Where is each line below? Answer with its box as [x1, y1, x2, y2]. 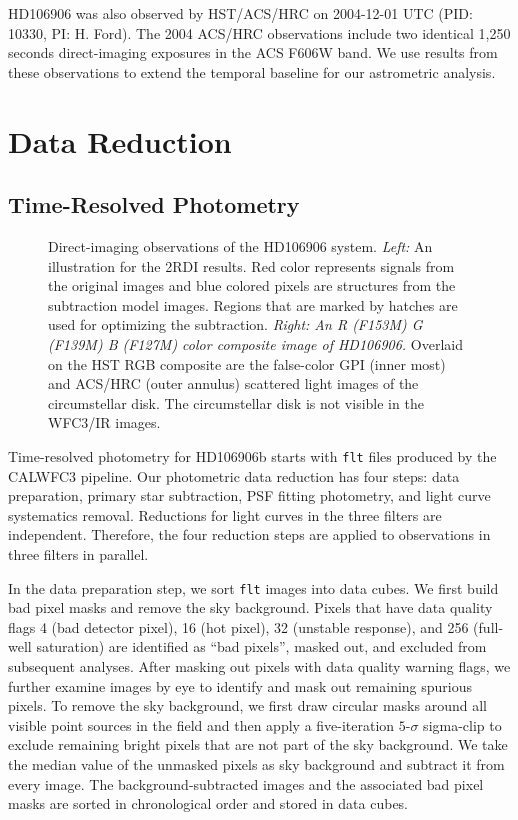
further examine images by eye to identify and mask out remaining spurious [8, 675, 473, 696]
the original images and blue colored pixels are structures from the [48, 275, 456, 296]
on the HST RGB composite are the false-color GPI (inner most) [48, 353, 446, 374]
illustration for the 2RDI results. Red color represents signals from [48, 255, 455, 276]
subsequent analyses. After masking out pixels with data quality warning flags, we [8, 655, 511, 676]
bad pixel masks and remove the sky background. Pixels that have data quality [8, 597, 493, 618]
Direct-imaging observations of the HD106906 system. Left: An [48, 235, 433, 256]
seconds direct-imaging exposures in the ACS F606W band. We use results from [8, 42, 498, 63]
